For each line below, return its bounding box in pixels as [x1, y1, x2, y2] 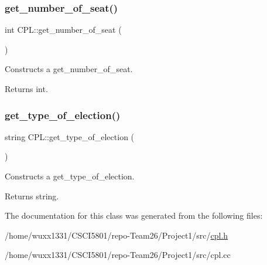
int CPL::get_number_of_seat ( [5, 23, 122, 36]
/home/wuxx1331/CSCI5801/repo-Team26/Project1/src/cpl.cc [5, 249, 231, 261]
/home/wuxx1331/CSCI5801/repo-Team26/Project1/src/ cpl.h [5, 229, 228, 241]
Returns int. [5, 83, 48, 94]
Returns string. [5, 189, 59, 202]
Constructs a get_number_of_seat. [5, 63, 133, 75]
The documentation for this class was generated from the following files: [5, 209, 263, 222]
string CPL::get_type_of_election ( [5, 130, 135, 142]
